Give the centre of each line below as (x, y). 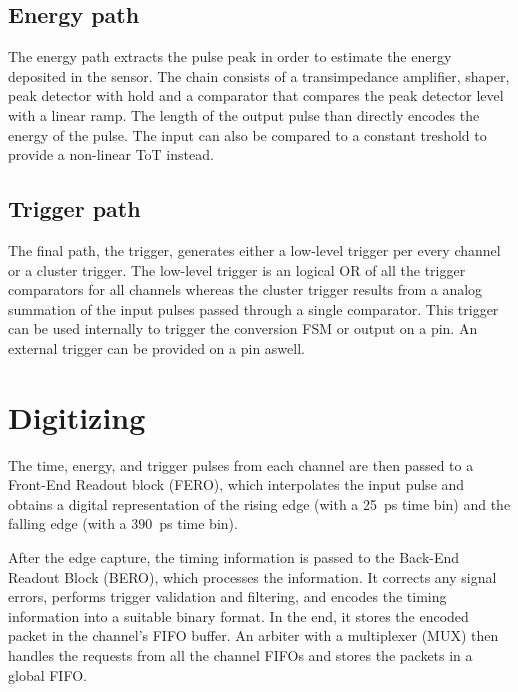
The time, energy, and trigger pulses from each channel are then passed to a (241, 464)
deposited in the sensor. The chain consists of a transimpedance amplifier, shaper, (259, 75)
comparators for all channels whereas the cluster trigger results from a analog (245, 289)
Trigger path (74, 208)
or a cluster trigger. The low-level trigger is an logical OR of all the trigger (237, 269)
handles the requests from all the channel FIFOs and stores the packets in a (240, 655)
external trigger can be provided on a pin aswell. (156, 347)
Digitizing (77, 416)
